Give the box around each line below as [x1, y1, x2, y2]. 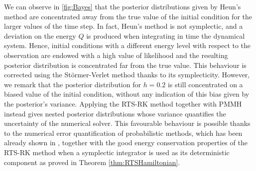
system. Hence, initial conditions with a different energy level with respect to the [4, 40, 251, 51]
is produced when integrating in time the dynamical [86, 30, 245, 41]
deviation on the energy [4, 30, 76, 41]
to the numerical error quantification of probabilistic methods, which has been [4, 127, 243, 138]
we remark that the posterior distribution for [4, 79, 141, 89]
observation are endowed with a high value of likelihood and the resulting [4, 50, 228, 60]
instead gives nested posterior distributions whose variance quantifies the [4, 108, 226, 118]
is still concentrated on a [167, 79, 243, 89]
